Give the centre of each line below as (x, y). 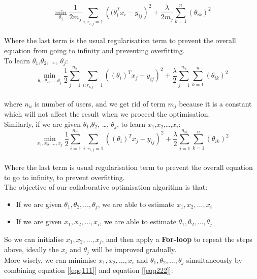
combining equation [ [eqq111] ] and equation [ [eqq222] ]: (89, 270)
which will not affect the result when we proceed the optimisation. (107, 114)
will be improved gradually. (134, 249)
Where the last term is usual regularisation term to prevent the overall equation (128, 167)
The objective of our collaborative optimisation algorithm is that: (106, 187)
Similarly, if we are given (42, 124)
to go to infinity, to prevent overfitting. (65, 177)
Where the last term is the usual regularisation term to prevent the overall (120, 40)
